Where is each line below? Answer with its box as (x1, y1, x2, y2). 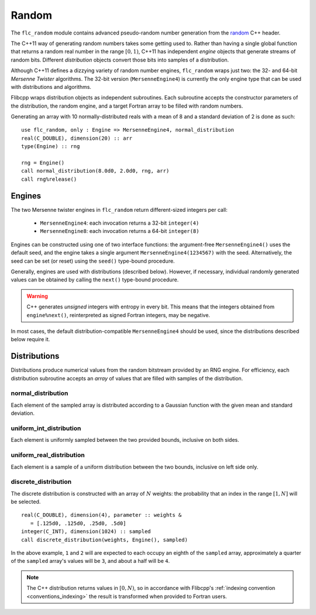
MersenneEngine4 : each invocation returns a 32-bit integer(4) (40, 219, 200, 226)
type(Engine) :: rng (21, 143, 80, 150)
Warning (26, 293, 48, 300)
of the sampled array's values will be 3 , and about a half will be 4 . (11, 558, 170, 565)
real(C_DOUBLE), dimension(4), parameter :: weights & (21, 512, 182, 518)
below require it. (11, 336, 50, 343)
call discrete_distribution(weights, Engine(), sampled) (21, 536, 188, 543)
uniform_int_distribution (11, 424, 81, 432)
